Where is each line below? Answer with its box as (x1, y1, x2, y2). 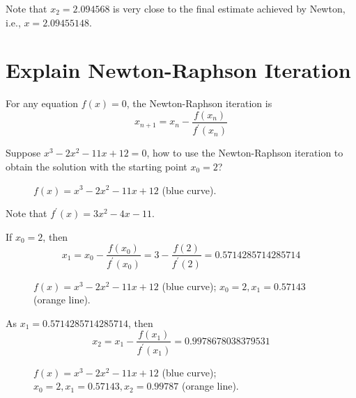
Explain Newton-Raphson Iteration (6, 56, 351, 84)
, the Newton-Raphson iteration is (126, 96, 272, 111)
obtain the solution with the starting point (6, 159, 187, 173)
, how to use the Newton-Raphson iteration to (146, 145, 343, 160)
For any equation (6, 96, 79, 111)
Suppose (6, 145, 41, 160)
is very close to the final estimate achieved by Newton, (113, 1, 346, 15)
